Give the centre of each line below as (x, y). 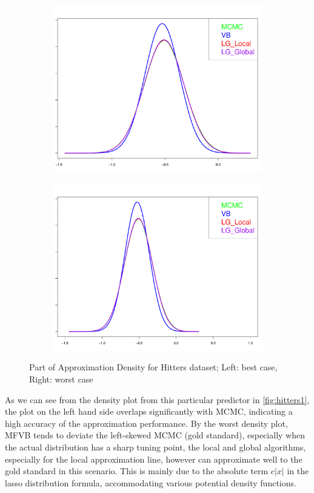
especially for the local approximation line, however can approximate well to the (154, 459)
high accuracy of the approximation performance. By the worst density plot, (146, 423)
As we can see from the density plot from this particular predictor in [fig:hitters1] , (157, 399)
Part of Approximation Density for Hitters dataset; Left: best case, (153, 367)
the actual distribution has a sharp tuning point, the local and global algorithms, (155, 447)
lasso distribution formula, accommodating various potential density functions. (151, 482)
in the (298, 471)
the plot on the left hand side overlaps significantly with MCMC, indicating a (149, 411)
